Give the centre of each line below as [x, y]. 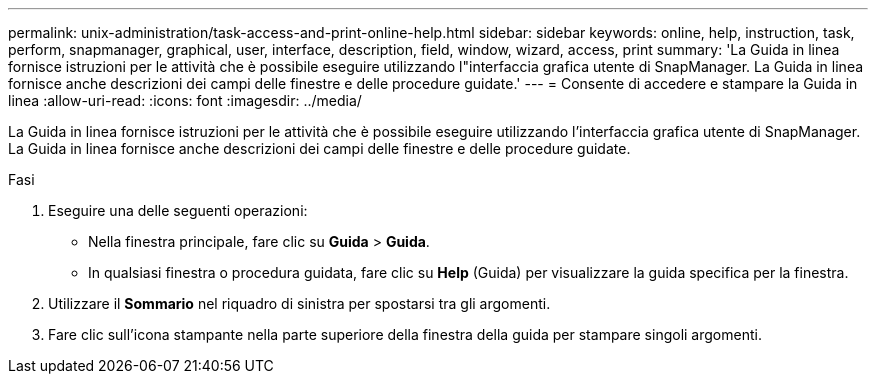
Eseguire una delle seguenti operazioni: [178, 210]
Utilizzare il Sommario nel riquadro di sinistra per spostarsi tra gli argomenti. [299, 303]
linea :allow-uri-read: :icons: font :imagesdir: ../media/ [185, 100]
